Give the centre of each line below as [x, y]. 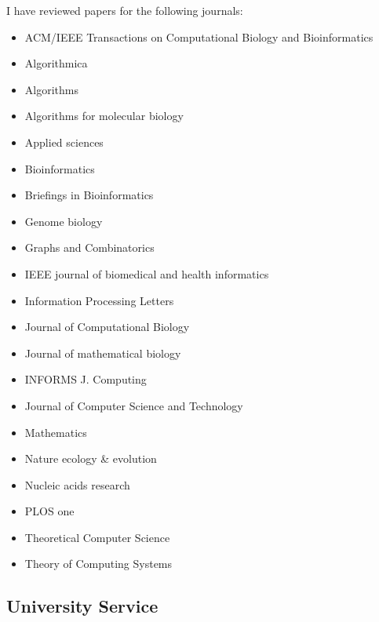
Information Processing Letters [99, 300]
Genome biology [64, 221]
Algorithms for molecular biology [104, 116]
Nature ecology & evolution [91, 458]
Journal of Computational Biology [107, 327]
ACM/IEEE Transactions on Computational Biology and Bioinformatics [199, 36]
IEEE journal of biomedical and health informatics [147, 273]
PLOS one [49, 511]
